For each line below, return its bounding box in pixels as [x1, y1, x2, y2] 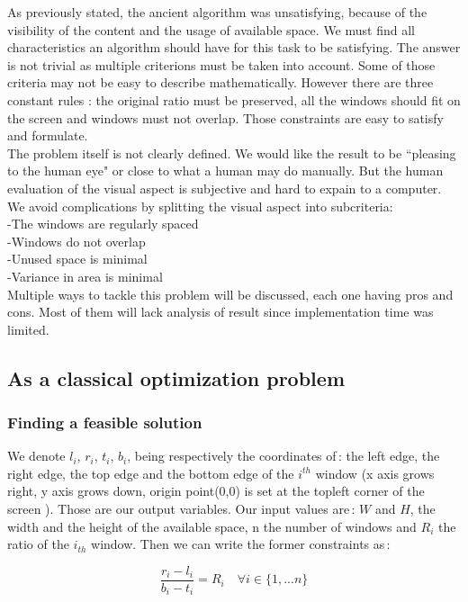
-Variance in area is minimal [7, 266, 163, 285]
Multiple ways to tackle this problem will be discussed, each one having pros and [7, 284, 454, 303]
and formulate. [7, 126, 88, 145]
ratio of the [7, 535, 69, 553]
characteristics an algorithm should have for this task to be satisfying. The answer [7, 38, 461, 57]
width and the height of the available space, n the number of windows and [7, 517, 417, 535]
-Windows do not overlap [7, 231, 146, 250]
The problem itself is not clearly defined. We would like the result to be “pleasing [7, 143, 456, 162]
